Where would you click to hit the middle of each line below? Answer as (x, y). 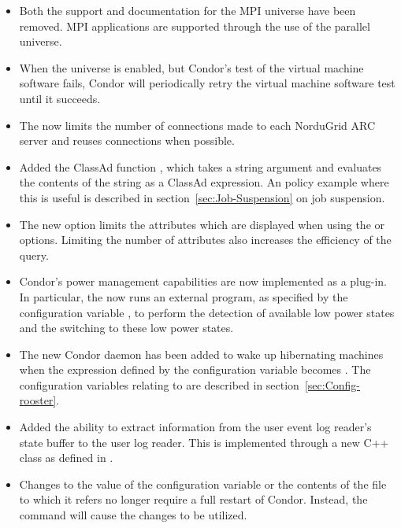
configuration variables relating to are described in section (159, 384)
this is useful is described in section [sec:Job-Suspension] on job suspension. (202, 197)
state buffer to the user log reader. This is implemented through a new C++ (204, 442)
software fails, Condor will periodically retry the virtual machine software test (207, 83)
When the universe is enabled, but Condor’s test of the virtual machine (191, 67)
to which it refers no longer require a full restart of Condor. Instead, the (193, 499)
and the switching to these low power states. (126, 328)
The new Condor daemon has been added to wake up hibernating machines (201, 354)
